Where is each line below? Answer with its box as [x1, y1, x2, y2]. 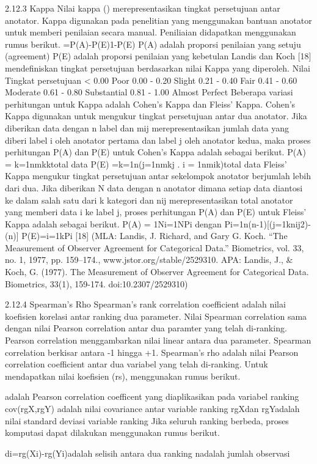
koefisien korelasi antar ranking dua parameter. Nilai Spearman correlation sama [5, 309, 307, 322]
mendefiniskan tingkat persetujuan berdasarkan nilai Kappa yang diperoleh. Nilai [5, 61, 310, 74]
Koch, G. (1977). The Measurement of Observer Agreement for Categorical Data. [5, 265, 309, 278]
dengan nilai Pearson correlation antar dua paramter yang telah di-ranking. [5, 322, 287, 334]
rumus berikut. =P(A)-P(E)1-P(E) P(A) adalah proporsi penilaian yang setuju [5, 37, 301, 50]
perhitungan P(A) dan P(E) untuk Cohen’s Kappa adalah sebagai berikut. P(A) [5, 145, 307, 158]
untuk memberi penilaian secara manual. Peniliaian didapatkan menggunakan [5, 26, 296, 39]
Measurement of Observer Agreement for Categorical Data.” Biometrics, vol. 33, [5, 241, 304, 254]
